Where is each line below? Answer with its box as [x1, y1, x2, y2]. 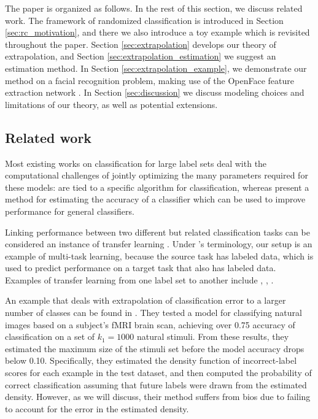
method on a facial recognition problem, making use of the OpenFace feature [5, 74, 294, 86]
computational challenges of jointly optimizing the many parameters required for [5, 169, 308, 182]
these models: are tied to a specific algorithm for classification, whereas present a [5, 180, 309, 193]
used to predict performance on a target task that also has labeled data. [5, 261, 276, 274]
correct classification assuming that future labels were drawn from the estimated [5, 378, 307, 391]
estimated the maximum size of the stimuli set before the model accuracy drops [5, 342, 304, 355]
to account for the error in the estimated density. [5, 402, 189, 415]
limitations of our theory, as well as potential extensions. [5, 98, 218, 110]
